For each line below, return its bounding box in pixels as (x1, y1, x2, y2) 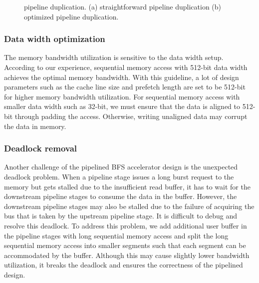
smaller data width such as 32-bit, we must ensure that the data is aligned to (4, 101, 241, 111)
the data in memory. (4, 120, 66, 131)
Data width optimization (4, 32, 105, 45)
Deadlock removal (4, 142, 77, 154)
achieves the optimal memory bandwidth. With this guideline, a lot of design (4, 71, 239, 82)
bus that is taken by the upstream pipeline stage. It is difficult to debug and (4, 210, 238, 221)
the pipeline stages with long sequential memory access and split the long (4, 230, 229, 240)
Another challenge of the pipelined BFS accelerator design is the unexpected (4, 161, 238, 172)
